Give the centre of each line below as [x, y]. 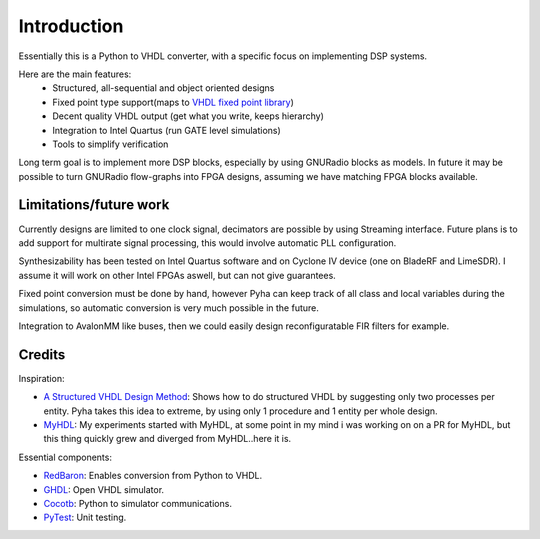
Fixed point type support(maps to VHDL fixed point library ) [173, 102]
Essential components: [65, 457]
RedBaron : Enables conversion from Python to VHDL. [153, 476]
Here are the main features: [75, 74]
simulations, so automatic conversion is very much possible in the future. [169, 307]
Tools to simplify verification [110, 144]
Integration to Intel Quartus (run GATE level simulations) [167, 130]
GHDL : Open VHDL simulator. [104, 489]
